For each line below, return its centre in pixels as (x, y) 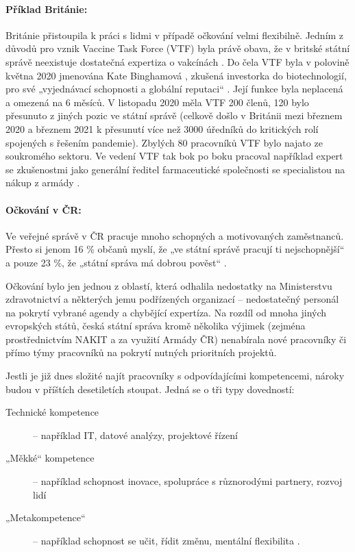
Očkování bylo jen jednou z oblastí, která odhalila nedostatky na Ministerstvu (169, 285)
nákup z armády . (43, 183)
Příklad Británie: (47, 9)
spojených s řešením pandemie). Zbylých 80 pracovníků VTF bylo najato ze (164, 142)
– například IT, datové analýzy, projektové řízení (135, 435)
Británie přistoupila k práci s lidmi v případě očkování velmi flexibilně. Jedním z (175, 35)
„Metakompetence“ (46, 517)
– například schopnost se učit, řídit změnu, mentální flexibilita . (167, 540)
